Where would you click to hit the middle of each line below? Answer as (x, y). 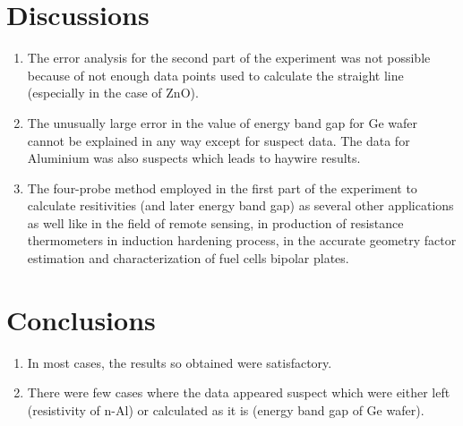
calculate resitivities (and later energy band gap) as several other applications (240, 205)
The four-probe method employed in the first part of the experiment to (222, 187)
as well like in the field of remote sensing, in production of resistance (215, 222)
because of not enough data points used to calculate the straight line (215, 75)
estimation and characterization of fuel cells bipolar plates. (188, 258)
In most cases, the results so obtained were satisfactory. (180, 362)
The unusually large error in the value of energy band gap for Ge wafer (223, 122)
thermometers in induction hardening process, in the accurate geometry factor (242, 240)
